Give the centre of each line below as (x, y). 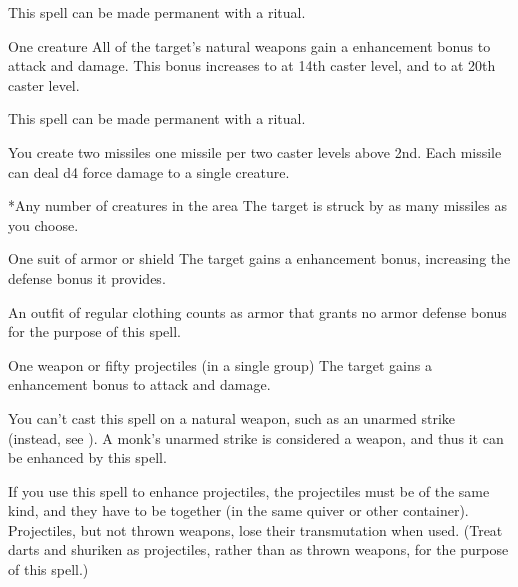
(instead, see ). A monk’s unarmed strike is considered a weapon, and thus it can (256, 437)
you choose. (43, 224)
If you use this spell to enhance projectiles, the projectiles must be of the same (249, 490)
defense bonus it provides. (87, 277)
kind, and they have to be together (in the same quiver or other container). (238, 510)
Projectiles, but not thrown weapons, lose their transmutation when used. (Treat (255, 529)
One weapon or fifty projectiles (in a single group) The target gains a (220, 364)
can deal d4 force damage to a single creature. (149, 171)
